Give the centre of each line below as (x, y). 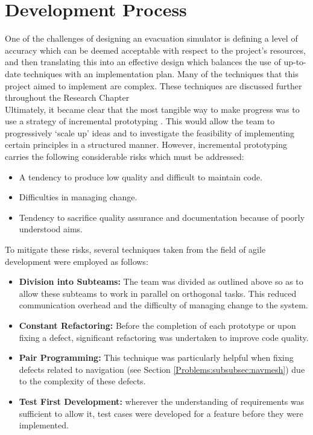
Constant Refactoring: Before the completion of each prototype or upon (157, 325)
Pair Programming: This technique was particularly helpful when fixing (156, 357)
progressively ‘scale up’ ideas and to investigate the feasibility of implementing (150, 132)
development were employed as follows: (77, 261)
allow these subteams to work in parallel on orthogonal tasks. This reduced (158, 293)
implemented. (44, 425)
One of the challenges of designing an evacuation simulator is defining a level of (151, 38)
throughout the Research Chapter (67, 97)
